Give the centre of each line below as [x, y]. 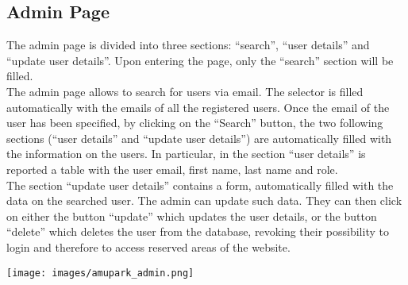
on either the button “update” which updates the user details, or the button [192, 216]
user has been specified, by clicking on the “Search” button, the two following [195, 123]
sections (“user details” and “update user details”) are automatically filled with [199, 138]
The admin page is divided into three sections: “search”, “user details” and [188, 45]
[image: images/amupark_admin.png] [100, 273]
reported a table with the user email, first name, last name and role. [172, 169]
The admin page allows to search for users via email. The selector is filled [185, 91]
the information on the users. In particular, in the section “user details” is [186, 154]
